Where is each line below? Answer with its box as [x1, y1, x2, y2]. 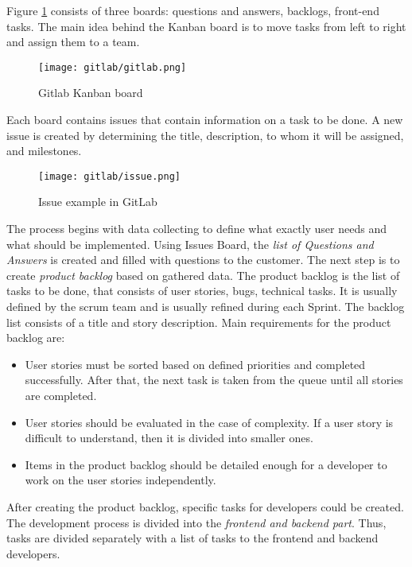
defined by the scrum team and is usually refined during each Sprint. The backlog [6, 298, 405, 315]
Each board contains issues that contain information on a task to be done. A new [6, 111, 403, 128]
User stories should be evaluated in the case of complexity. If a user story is [25, 414, 394, 430]
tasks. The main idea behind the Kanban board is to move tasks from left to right [6, 17, 406, 34]
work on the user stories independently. [25, 472, 216, 488]
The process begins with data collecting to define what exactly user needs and [6, 220, 387, 237]
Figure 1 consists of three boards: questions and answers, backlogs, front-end [6, 2, 379, 18]
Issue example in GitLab [38, 193, 157, 210]
